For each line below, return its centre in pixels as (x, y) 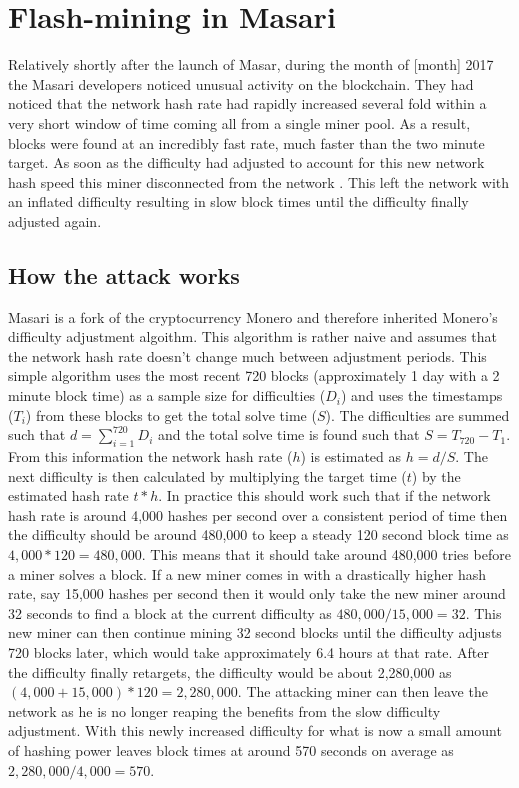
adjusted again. (55, 220)
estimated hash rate (68, 495)
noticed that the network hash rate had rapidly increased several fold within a (247, 103)
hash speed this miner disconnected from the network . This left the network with (259, 181)
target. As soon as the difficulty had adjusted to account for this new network (246, 162)
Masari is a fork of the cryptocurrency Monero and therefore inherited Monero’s (253, 316)
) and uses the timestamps (422, 395)
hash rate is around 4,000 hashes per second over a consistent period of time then (258, 514)
